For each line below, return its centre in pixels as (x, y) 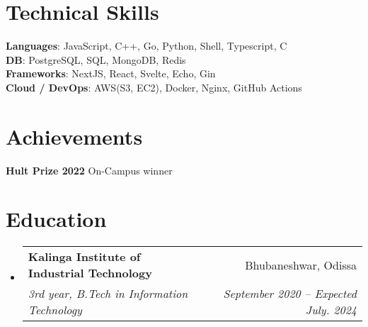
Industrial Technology (90, 273)
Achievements (74, 136)
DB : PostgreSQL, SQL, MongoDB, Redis (96, 59)
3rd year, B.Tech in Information (108, 294)
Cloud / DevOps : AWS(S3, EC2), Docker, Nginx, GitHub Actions (154, 87)
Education (56, 219)
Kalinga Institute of (84, 257)
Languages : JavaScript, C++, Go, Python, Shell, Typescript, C (146, 46)
